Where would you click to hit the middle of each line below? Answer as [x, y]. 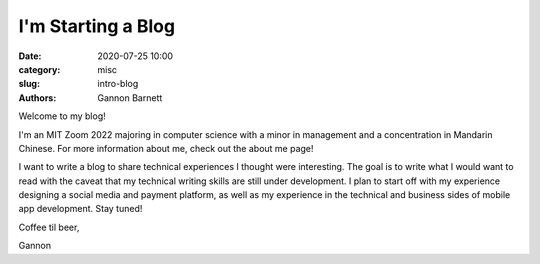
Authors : [37, 97]
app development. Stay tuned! [80, 209]
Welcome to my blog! [62, 116]
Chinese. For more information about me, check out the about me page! [166, 148]
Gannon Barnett [130, 97]
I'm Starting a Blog [96, 26]
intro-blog [118, 84]
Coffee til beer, [49, 227]
